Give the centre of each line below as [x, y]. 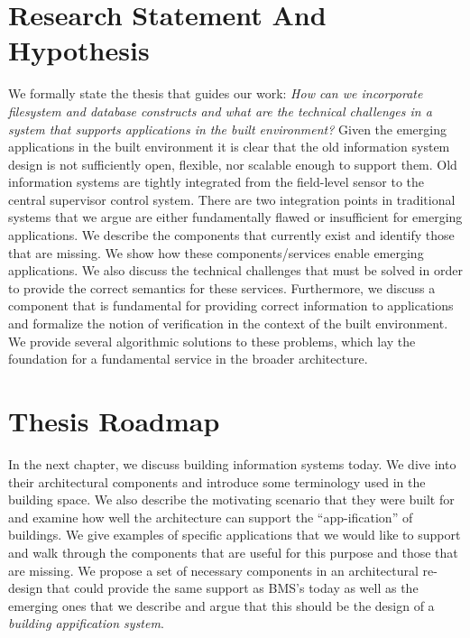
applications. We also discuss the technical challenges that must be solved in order [235, 270]
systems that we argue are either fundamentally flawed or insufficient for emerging [235, 217]
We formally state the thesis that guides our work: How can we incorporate [216, 93]
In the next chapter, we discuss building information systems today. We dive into [232, 463]
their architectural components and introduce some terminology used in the [217, 481]
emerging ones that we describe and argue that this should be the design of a [221, 605]
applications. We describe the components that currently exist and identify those [231, 235]
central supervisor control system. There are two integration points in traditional [232, 199]
